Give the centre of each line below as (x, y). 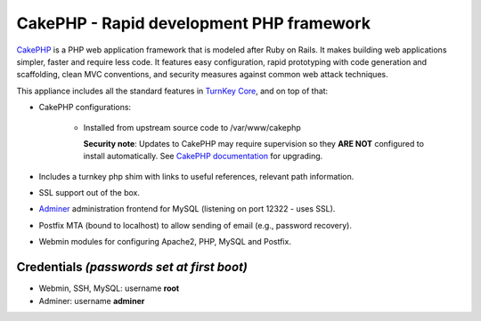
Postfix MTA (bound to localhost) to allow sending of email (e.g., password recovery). (195, 225)
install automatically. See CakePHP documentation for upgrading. (203, 156)
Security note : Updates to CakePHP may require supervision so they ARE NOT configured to (254, 143)
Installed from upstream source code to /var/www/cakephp (192, 127)
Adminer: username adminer (92, 301)
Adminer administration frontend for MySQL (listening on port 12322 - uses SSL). (187, 209)
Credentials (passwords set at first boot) (132, 267)
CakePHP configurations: (85, 108)
